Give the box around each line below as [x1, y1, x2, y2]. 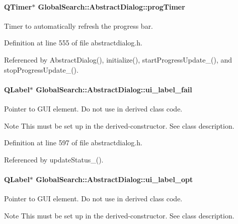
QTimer [4, 1, 32, 12]
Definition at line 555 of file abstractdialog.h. [4, 37, 142, 48]
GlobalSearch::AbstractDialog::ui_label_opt [36, 174, 193, 184]
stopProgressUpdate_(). [4, 64, 78, 75]
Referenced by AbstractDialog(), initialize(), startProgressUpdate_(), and [4, 54, 232, 65]
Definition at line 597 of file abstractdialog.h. [4, 137, 142, 148]
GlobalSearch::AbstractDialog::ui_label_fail [36, 84, 192, 94]
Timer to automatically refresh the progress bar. [4, 20, 153, 31]
